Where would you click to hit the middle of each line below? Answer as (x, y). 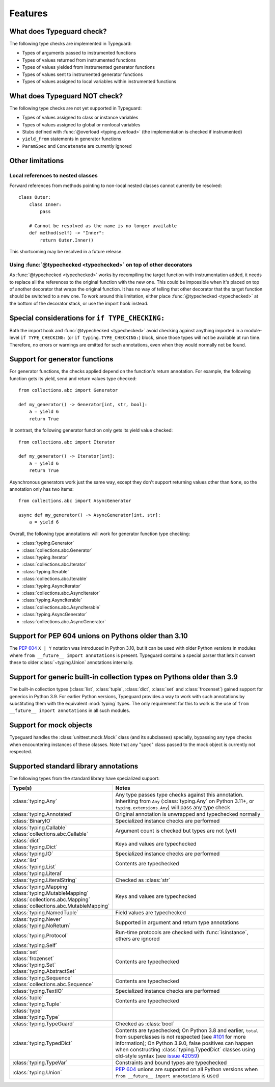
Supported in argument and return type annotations (177, 922)
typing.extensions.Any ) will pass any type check (173, 808)
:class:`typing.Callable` (40, 828)
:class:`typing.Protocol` (40, 936)
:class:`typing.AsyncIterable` (52, 600)
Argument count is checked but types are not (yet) (176, 831)
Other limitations (37, 161)
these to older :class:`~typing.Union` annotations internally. (71, 662)
